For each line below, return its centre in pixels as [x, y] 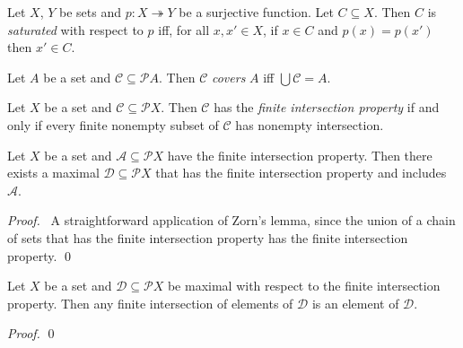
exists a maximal [53, 173]
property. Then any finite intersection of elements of [150, 303]
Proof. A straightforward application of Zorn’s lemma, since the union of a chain [231, 220]
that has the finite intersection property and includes [301, 173]
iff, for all [184, 29]
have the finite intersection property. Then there [300, 155]
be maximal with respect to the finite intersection [304, 286]
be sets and [91, 12]
